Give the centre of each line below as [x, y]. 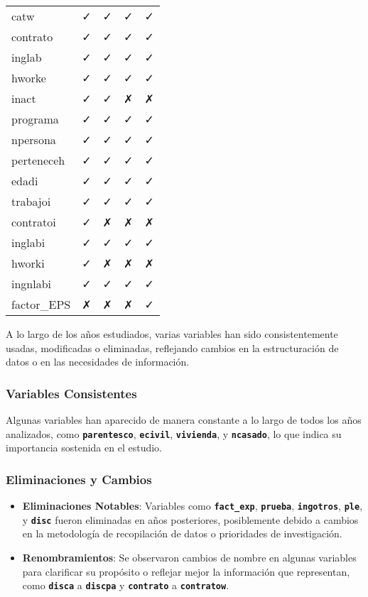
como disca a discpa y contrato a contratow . [126, 585]
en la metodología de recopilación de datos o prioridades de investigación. [182, 533]
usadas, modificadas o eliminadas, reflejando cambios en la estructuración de [172, 347]
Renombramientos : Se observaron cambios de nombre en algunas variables [189, 557]
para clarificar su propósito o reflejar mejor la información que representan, [186, 571]
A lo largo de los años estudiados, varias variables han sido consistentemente [172, 334]
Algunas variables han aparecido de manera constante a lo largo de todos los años [184, 420]
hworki [28, 263]
